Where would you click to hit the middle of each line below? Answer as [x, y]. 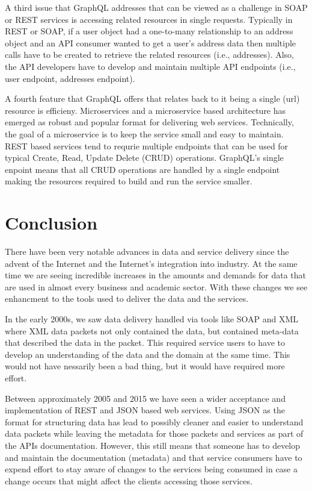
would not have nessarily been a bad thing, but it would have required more [145, 366]
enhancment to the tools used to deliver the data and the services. [127, 299]
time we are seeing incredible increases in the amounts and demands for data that [156, 275]
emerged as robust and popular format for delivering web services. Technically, [149, 122]
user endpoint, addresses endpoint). [70, 78]
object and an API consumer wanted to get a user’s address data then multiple [151, 42]
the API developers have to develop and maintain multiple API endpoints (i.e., [150, 66]
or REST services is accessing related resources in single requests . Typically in [149, 19]
